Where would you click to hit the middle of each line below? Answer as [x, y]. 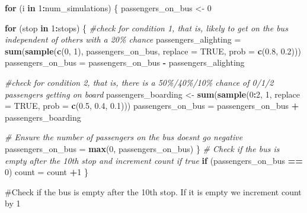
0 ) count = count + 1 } [47, 172]
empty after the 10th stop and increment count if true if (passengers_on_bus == [154, 160]
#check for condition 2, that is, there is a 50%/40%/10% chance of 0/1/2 [139, 82]
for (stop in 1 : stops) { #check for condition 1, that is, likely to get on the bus [146, 28]
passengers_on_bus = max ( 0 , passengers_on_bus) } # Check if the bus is [142, 148]
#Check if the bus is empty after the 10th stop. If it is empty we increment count [153, 191]
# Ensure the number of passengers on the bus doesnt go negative [124, 137]
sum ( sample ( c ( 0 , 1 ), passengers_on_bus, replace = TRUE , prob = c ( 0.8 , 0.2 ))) [153, 51]
